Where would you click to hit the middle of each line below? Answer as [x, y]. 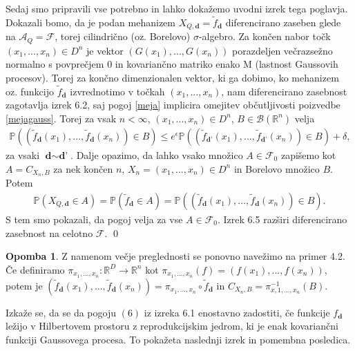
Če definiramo [35, 269]
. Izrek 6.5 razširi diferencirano [282, 219]
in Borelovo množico [277, 168]
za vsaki [23, 154]
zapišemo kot [308, 154]
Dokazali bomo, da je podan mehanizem [90, 22]
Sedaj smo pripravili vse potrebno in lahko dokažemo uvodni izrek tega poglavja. [177, 8]
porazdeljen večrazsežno [282, 50]
